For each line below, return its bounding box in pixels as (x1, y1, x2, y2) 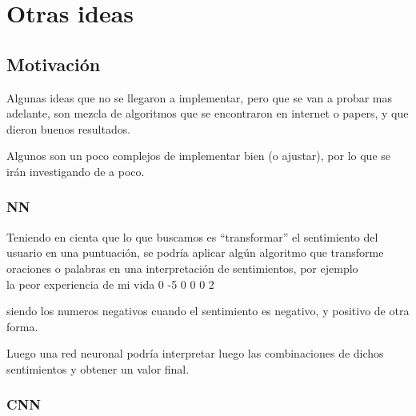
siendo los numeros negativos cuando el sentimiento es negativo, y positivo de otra (6, 302, 410, 319)
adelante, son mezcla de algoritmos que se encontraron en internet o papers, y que (6, 105, 409, 122)
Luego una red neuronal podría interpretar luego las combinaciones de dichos (6, 345, 384, 362)
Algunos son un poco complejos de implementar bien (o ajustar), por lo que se (6, 147, 391, 164)
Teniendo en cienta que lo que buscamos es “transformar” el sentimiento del (6, 228, 378, 245)
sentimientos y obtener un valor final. (6, 360, 190, 377)
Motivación (6, 51, 101, 76)
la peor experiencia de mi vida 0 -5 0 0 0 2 (6, 275, 214, 292)
